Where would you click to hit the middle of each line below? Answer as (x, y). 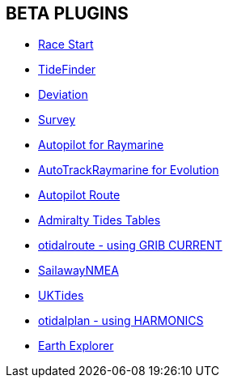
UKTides (61, 296)
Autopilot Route (79, 195)
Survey (57, 120)
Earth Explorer (76, 346)
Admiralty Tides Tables (100, 220)
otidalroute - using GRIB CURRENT (130, 245)
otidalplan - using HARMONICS (121, 321)
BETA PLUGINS (67, 13)
